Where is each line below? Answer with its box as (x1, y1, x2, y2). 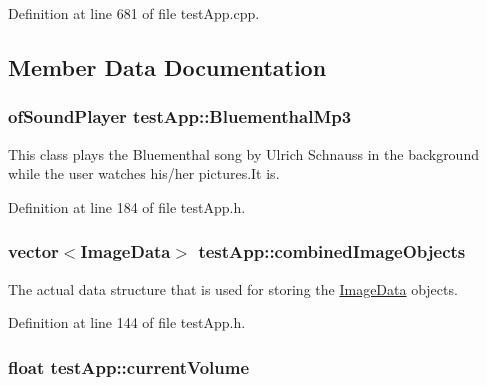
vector (8, 239, 59, 264)
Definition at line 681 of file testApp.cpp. (8, 3, 260, 23)
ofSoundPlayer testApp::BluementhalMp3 (8, 104, 352, 129)
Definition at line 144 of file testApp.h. (8, 312, 246, 333)
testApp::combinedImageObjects (198, 239, 466, 264)
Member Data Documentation (8, 51, 327, 82)
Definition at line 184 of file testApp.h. (8, 196, 246, 217)
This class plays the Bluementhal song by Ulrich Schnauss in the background (8, 143, 479, 164)
